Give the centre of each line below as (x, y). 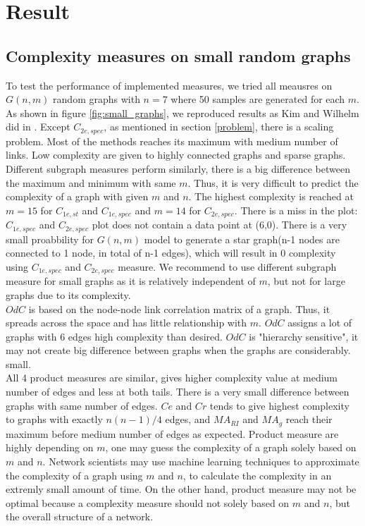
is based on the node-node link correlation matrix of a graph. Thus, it (179, 308)
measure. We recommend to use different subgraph (227, 266)
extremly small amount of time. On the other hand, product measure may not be (181, 489)
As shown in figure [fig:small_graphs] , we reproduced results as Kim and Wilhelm (182, 112)
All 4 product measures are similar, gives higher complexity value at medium (172, 378)
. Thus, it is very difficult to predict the (273, 182)
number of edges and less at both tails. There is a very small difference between (178, 392)
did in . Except (38, 127)
